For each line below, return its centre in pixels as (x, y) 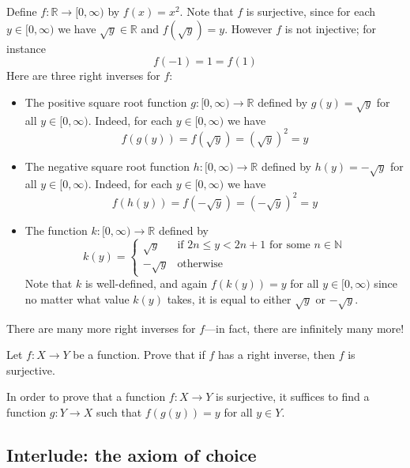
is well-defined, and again (146, 283)
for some (290, 245)
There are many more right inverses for (101, 328)
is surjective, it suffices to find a (293, 396)
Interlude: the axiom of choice (132, 454)
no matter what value (77, 298)
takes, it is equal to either (229, 298)
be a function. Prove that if (139, 355)
